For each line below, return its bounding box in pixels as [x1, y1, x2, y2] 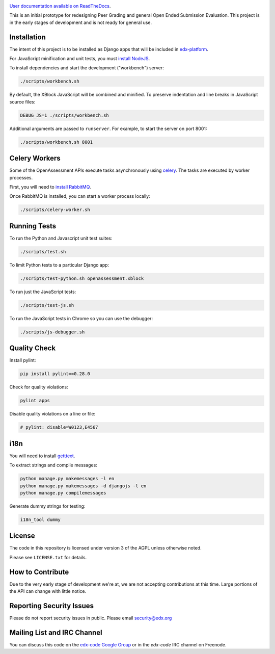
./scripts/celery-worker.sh [20, 207, 90, 213]
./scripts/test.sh [20, 249, 66, 254]
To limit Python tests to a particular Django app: [9, 261, 109, 268]
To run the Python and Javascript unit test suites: [9, 235, 113, 241]
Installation [9, 33, 46, 41]
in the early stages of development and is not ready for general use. [9, 19, 152, 25]
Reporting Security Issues [9, 601, 94, 610]
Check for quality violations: [9, 384, 68, 390]
